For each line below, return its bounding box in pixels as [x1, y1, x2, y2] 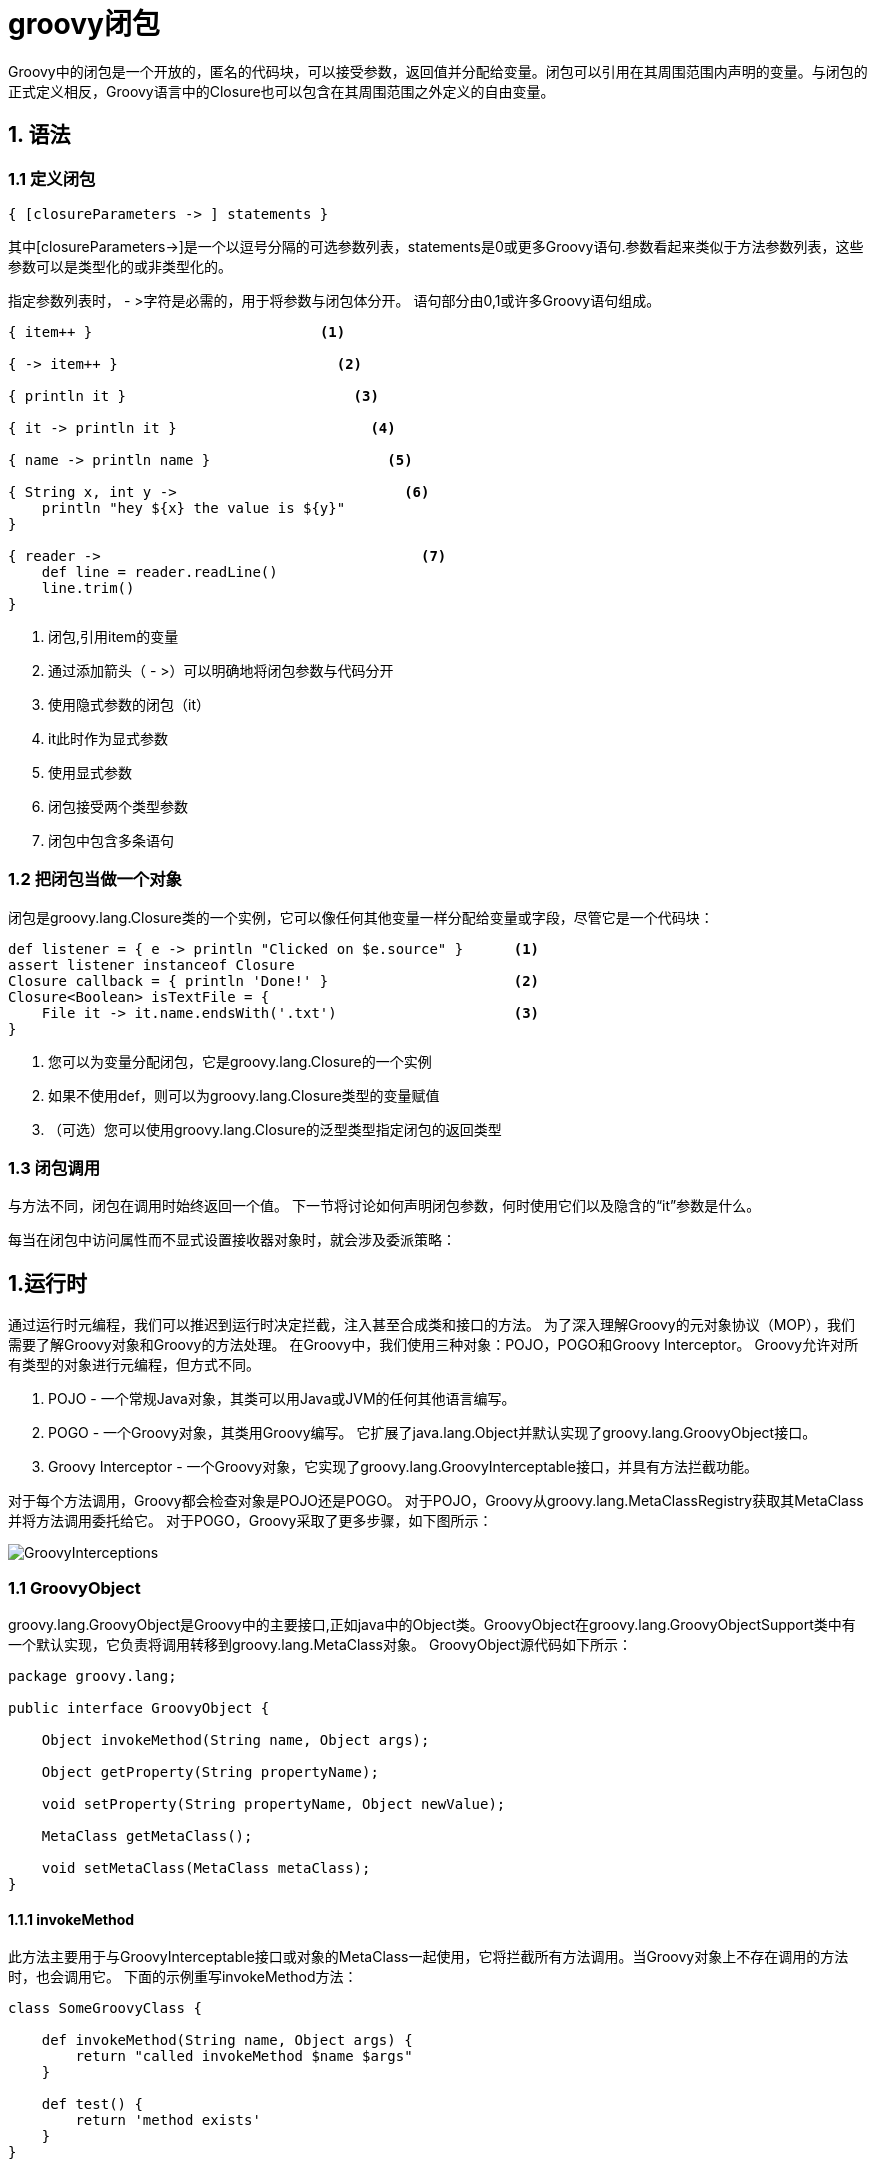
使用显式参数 [48, 763, 132, 781]
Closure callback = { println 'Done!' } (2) [8, 972, 540, 989]
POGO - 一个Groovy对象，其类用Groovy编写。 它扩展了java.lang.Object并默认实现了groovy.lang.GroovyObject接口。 [48, 1424, 817, 1442]
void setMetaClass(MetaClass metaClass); [41, 1860, 371, 1877]
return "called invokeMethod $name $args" [75, 2048, 413, 2065]
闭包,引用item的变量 [48, 627, 179, 645]
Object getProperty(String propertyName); [41, 1764, 379, 1781]
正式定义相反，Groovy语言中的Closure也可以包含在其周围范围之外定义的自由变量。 [8, 82, 555, 100]
